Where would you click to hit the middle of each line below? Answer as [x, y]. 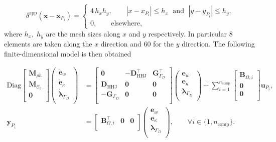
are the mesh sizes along [83, 33]
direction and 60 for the [137, 44]
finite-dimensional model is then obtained [68, 53]
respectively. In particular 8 [190, 33]
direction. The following [218, 44]
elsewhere [125, 24]
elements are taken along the [48, 44]
